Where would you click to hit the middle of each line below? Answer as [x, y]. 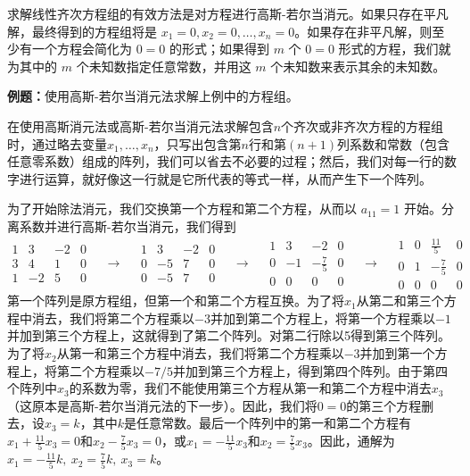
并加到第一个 [397, 353]
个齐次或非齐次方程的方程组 [363, 125]
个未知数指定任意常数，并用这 [164, 66]
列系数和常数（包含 [393, 143]
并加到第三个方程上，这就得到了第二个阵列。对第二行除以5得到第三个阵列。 [229, 335]
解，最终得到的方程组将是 [82, 31]
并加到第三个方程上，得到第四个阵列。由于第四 [310, 370]
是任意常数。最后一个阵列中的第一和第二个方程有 [267, 423]
